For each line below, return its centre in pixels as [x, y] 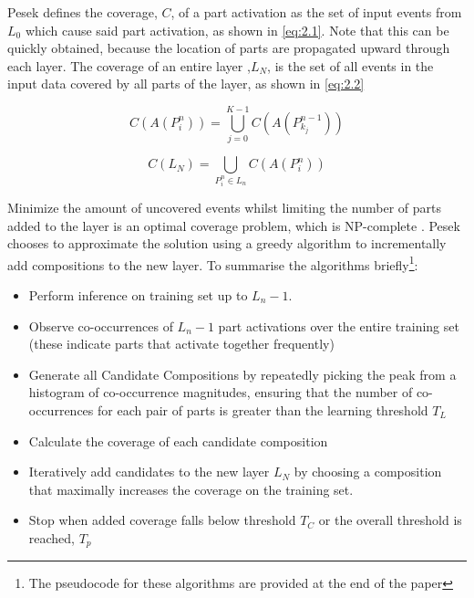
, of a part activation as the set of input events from [316, 12]
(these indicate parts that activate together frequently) [181, 344]
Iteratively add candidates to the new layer [149, 472]
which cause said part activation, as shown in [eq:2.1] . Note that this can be [237, 30]
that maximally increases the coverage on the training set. [191, 489]
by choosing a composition [368, 472]
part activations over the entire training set [339, 325]
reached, [52, 537]
